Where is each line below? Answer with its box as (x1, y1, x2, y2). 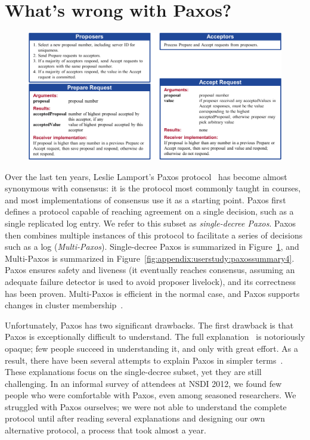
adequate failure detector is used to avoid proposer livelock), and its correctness (5, 275, 296, 287)
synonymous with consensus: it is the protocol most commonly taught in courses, (5, 182, 301, 194)
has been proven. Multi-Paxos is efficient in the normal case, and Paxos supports (5, 287, 300, 299)
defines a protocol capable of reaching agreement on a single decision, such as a (5, 205, 294, 218)
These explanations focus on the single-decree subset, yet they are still (5, 365, 262, 378)
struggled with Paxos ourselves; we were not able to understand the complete (5, 400, 287, 413)
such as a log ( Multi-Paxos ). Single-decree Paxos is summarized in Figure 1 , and (5, 240, 299, 253)
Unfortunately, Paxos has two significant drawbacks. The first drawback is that (5, 318, 294, 331)
